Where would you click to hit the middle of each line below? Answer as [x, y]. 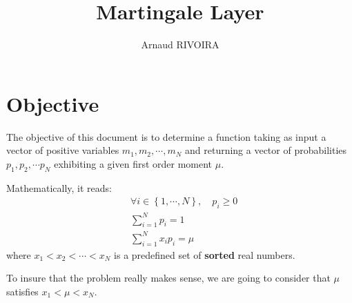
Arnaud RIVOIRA [180, 45]
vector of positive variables [63, 150]
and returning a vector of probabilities [266, 150]
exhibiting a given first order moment [133, 163]
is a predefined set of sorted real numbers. [205, 254]
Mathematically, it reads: [59, 187]
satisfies [22, 291]
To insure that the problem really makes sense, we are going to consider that [168, 278]
